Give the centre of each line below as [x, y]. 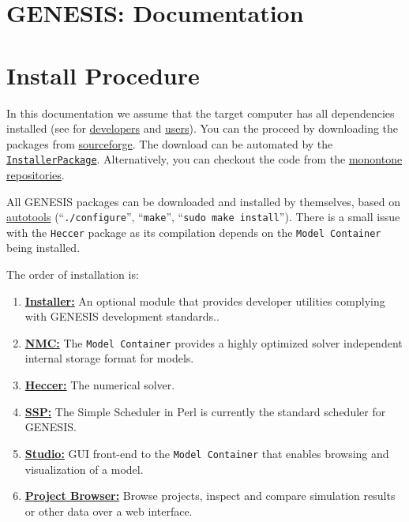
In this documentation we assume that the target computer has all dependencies [201, 113]
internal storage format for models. [109, 358]
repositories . [36, 174]
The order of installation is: [73, 274]
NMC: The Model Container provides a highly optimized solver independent [214, 342]
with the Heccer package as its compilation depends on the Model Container [194, 232]
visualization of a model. [84, 469]
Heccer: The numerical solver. [100, 385]
